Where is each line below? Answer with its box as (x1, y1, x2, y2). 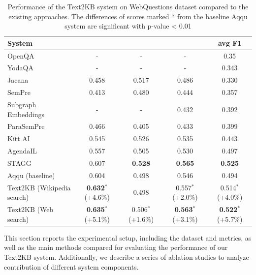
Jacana (7, 75, 29, 85)
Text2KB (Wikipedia (7, 182, 71, 192)
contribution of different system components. (4, 261, 139, 272)
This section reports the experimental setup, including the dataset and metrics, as (4, 232, 252, 243)
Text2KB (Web (7, 204, 54, 214)
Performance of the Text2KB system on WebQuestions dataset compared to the (7, 1, 249, 11)
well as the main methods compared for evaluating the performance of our (4, 242, 228, 252)
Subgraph (7, 99, 36, 109)
